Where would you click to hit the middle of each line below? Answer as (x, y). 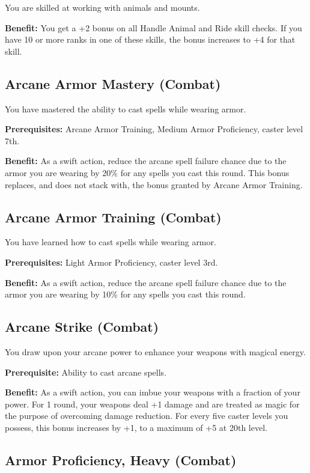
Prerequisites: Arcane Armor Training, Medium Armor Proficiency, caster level (154, 129)
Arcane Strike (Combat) (82, 327)
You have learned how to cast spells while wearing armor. (111, 242)
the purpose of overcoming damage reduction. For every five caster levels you (147, 416)
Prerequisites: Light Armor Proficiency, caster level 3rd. (111, 262)
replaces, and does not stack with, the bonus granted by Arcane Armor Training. (154, 184)
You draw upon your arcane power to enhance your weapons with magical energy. (155, 351)
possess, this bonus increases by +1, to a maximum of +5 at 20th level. (136, 427)
